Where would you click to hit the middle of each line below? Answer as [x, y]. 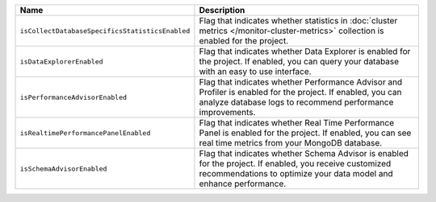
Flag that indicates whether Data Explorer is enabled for [305, 51]
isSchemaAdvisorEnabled [63, 169]
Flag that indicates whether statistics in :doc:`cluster [298, 21]
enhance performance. [243, 183]
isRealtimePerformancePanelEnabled [85, 133]
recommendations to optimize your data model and [296, 173]
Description [222, 10]
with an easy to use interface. [255, 71]
